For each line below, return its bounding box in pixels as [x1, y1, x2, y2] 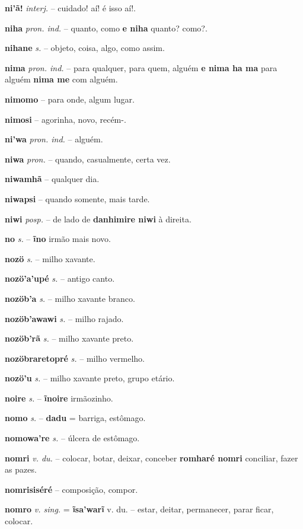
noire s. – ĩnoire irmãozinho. [5, 391, 113, 404]
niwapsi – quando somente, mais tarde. [5, 192, 150, 205]
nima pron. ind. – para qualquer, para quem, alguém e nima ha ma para [5, 61, 278, 74]
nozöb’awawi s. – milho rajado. [5, 312, 124, 324]
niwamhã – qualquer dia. [5, 173, 100, 185]
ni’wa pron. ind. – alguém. [5, 133, 103, 145]
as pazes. [5, 463, 37, 476]
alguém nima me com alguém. [5, 73, 118, 85]
